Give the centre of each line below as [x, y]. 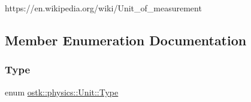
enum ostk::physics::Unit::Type [62, 92]
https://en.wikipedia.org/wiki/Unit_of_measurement [103, 8]
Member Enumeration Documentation [126, 40]
